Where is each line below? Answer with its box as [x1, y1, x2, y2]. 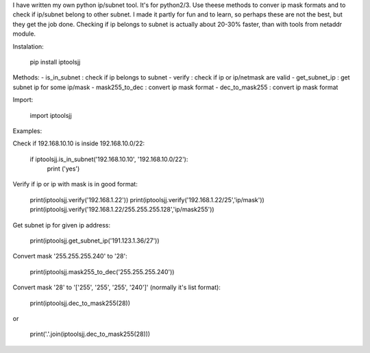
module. [12, 29, 36, 38]
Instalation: [12, 42, 44, 51]
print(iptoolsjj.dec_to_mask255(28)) [29, 299, 130, 307]
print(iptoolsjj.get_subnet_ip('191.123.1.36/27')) [29, 236, 160, 245]
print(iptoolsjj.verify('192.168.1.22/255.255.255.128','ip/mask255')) [29, 206, 215, 214]
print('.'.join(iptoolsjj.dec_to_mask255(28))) [29, 330, 151, 339]
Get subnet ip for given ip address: [12, 221, 111, 229]
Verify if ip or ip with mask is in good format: [12, 180, 138, 188]
